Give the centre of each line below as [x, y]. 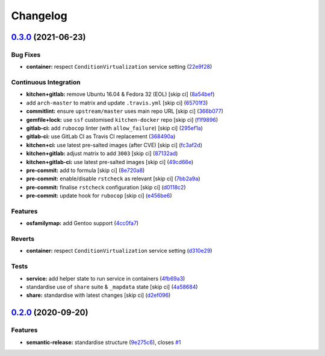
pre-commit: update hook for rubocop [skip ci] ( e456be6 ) [99, 195]
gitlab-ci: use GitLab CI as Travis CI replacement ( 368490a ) [101, 136]
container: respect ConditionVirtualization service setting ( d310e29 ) [119, 251]
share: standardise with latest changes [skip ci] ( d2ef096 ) [98, 295]
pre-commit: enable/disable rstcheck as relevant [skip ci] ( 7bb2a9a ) [113, 179]
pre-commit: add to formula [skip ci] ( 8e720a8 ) [85, 170]
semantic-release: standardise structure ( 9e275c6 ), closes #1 [104, 342]
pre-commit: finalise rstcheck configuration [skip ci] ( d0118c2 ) [106, 187]
